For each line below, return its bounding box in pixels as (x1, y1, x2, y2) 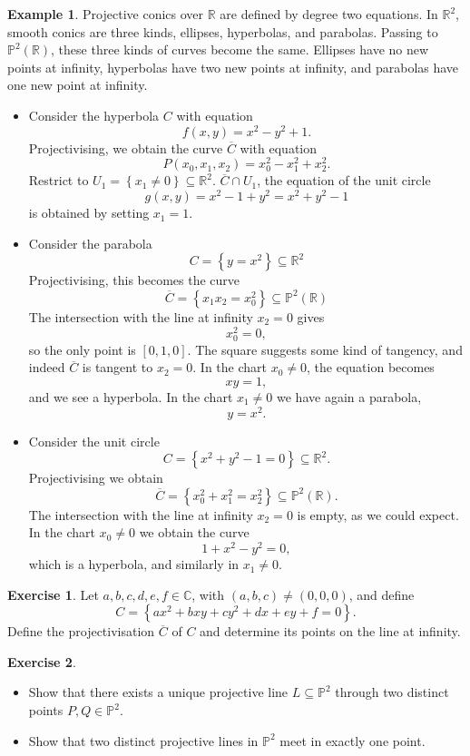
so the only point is (28, 339, 136, 358)
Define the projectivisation (7, 622, 155, 641)
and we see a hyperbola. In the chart (28, 387, 233, 406)
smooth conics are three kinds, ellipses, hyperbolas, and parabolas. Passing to (7, 22, 438, 41)
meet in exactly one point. (279, 731, 426, 750)
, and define (348, 584, 415, 604)
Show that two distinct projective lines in (28, 731, 259, 750)
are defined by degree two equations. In (220, 5, 438, 23)
